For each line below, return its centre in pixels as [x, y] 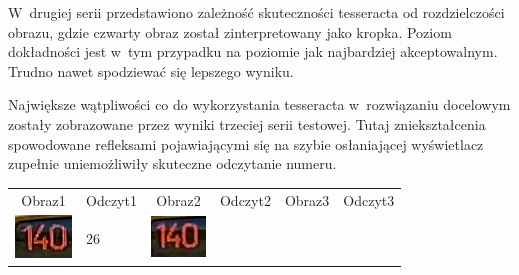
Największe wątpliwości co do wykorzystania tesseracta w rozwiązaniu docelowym [259, 104]
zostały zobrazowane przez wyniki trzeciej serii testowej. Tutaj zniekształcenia [247, 123]
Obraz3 [307, 199]
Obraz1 [43, 199]
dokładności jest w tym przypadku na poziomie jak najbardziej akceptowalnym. [253, 51]
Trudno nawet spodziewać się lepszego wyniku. [151, 70]
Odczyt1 [111, 199]
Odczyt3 [369, 199]
